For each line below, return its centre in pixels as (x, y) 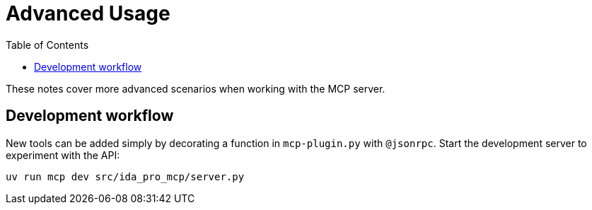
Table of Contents (47, 45)
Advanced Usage (88, 13)
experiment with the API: (63, 155)
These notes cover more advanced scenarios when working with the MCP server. (196, 88)
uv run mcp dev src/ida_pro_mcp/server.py (125, 176)
